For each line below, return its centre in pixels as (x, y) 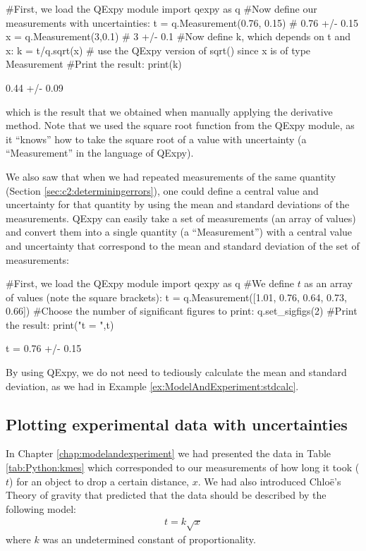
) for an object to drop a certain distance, (99, 481)
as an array (328, 283)
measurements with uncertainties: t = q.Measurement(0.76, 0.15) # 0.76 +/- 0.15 (182, 22)
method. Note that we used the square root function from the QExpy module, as (180, 125)
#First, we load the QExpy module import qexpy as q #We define (150, 283)
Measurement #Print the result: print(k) (94, 64)
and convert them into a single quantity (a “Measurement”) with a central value (179, 232)
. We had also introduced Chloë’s (269, 481)
